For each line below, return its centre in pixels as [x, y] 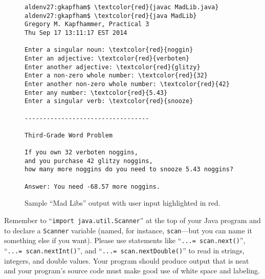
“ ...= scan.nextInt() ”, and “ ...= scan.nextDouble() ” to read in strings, [124, 250]
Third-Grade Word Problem [69, 135]
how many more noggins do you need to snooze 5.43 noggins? [129, 170]
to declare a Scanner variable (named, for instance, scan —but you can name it [128, 230]
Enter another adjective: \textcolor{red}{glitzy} [113, 67]
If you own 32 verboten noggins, [81, 153]
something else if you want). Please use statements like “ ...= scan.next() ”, [125, 240]
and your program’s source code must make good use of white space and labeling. [132, 271]
